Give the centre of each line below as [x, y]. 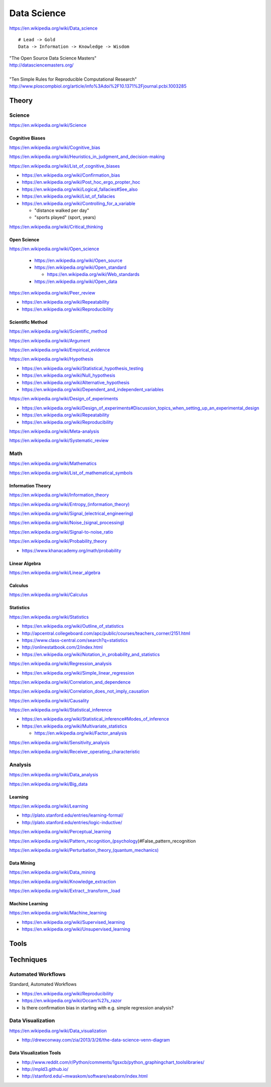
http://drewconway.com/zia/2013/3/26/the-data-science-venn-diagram [96, 1040]
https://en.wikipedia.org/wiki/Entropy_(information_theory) [70, 504]
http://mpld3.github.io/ [45, 1069]
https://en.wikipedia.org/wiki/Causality [49, 700]
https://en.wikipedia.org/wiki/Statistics [49, 617]
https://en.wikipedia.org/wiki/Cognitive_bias [55, 147]
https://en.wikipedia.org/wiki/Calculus [48, 595]
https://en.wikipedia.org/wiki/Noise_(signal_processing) [67, 523]
